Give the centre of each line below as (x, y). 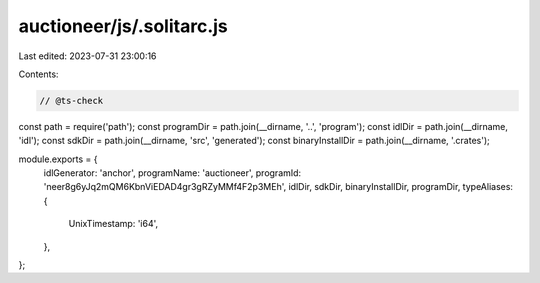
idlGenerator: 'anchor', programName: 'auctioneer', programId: (172, 173)
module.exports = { (58, 159)
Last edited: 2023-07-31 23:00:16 (87, 56)
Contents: (38, 74)
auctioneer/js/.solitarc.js (123, 26)
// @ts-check (71, 100)
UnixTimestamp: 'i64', (113, 224)
